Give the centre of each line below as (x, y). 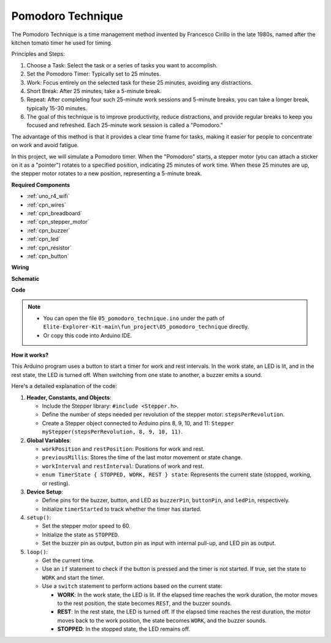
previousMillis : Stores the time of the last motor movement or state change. (142, 457)
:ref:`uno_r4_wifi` (48, 196)
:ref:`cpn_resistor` (49, 248)
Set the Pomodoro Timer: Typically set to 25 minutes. (94, 74)
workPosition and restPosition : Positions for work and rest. (123, 449)
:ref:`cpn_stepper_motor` (58, 222)
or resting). (56, 483)
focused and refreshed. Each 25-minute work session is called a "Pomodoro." (125, 125)
